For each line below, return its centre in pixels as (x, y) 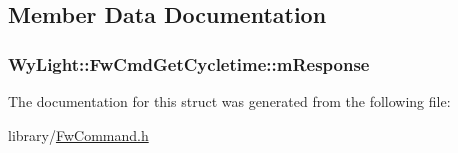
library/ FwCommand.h (78, 134)
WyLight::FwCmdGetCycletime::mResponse (189, 63)
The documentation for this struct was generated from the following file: (229, 101)
